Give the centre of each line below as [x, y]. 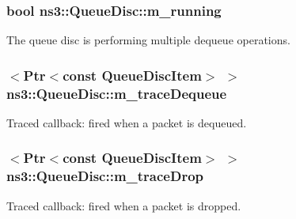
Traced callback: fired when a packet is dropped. [124, 205]
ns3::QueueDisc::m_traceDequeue [117, 93]
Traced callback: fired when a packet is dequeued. [127, 122]
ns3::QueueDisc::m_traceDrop [105, 176]
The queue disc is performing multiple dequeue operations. [148, 40]
